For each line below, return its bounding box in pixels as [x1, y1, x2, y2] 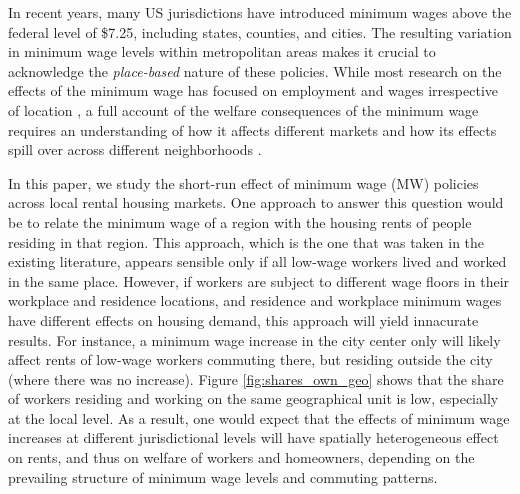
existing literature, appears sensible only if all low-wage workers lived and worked [8, 251, 507, 272]
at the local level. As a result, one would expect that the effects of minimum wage [8, 407, 510, 428]
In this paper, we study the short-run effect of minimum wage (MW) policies [8, 172, 479, 193]
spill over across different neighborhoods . [8, 139, 262, 160]
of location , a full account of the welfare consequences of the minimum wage [8, 99, 479, 120]
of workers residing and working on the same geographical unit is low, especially [8, 388, 499, 409]
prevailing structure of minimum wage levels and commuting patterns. [8, 466, 438, 487]
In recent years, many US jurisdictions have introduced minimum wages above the [8, 2, 512, 22]
